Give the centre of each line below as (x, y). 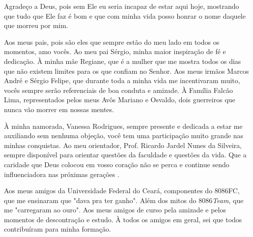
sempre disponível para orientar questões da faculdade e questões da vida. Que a (125, 155)
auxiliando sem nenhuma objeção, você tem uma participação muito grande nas (124, 135)
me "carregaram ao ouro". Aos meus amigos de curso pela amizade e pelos (115, 210)
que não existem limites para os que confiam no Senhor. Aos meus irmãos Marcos (126, 71)
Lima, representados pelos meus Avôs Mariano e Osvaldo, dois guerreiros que (120, 100)
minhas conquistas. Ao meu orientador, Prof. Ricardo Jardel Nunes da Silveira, (123, 145)
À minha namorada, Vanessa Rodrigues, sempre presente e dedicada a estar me (123, 126)
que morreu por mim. (36, 25)
